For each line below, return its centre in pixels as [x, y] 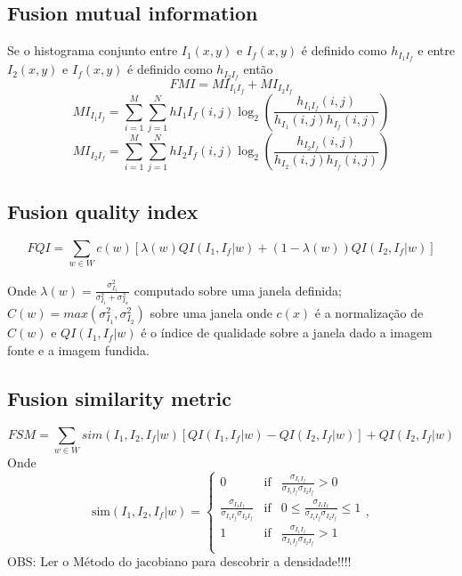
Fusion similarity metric [119, 398]
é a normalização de [369, 313]
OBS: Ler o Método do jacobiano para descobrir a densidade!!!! [179, 561]
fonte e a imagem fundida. [78, 349]
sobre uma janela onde [211, 313]
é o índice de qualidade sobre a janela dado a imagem [287, 333]
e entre [436, 50]
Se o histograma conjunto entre [93, 50]
